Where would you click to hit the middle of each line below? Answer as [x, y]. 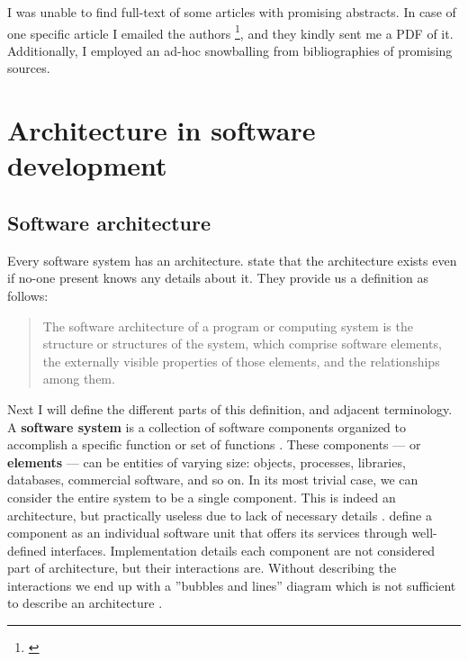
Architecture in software [162, 130]
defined [27, 550]
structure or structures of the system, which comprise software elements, [242, 344]
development [87, 165]
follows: [28, 295]
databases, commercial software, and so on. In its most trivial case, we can [213, 480]
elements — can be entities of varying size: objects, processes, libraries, [207, 462]
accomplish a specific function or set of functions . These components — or [214, 444]
